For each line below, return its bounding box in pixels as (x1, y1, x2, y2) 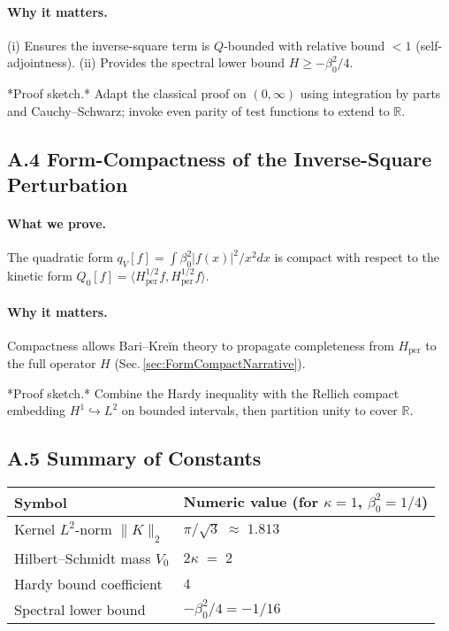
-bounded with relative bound (224, 35, 385, 54)
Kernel (14, 519, 56, 540)
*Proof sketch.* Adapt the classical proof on (7, 84, 247, 103)
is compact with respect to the (274, 248, 439, 266)
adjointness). (7, 53, 76, 72)
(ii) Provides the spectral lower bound (79, 53, 285, 72)
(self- (415, 35, 443, 54)
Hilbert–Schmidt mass (14, 547, 151, 568)
